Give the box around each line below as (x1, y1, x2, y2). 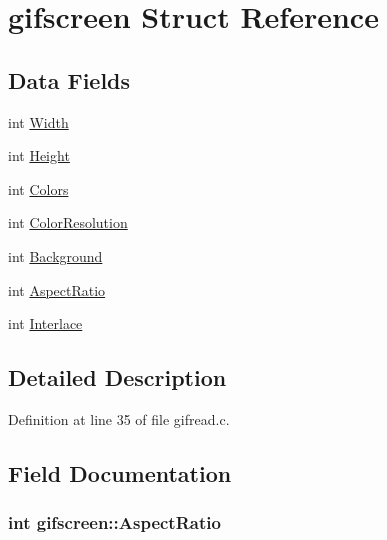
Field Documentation (8, 457, 232, 488)
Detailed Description (8, 362, 227, 393)
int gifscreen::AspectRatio (8, 510, 221, 535)
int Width (8, 111, 69, 132)
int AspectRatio (8, 279, 106, 300)
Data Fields (8, 64, 131, 95)
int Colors (8, 178, 69, 199)
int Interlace (8, 313, 83, 334)
